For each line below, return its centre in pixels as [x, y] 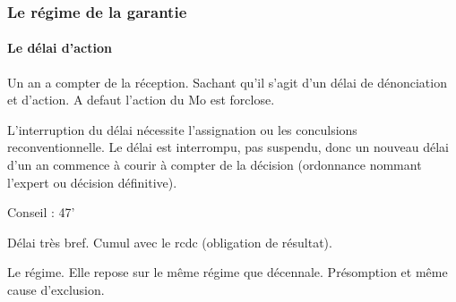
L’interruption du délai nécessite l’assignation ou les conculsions [182, 129]
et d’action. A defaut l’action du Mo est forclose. [141, 100]
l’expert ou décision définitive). [92, 182]
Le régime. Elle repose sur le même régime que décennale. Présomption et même [228, 272]
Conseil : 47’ [41, 212]
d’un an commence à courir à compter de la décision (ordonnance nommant [215, 165]
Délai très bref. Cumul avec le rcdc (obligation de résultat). [170, 242]
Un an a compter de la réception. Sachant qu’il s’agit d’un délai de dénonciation [227, 82]
